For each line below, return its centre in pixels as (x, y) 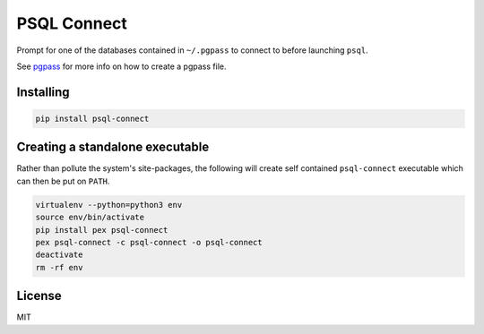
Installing (43, 92)
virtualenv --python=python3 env (109, 205)
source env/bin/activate (90, 218)
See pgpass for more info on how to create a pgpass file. (121, 66)
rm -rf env (59, 267)
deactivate (59, 255)
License (39, 296)
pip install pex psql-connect (102, 230)
